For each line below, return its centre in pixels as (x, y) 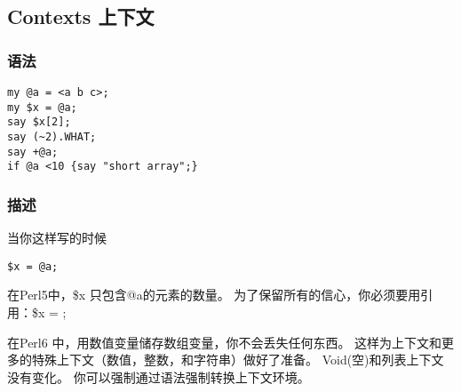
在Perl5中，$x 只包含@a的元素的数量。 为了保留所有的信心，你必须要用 (214, 295)
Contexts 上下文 (81, 16)
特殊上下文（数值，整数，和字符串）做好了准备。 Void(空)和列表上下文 (238, 360)
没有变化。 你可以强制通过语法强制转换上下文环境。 (159, 376)
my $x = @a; (42, 107)
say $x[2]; (39, 122)
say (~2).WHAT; (52, 136)
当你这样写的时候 (57, 238)
